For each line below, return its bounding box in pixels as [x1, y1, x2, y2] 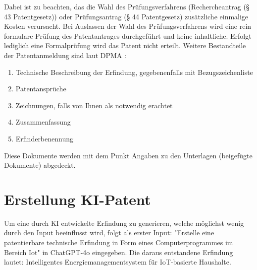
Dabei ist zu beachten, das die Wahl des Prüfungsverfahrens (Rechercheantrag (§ [4, 1, 250, 11]
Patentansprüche [15, 83, 66, 94]
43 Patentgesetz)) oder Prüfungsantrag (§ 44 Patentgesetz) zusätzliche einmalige [4, 11, 249, 21]
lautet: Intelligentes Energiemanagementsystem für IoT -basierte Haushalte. [4, 257, 231, 267]
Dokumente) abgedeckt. [4, 160, 76, 170]
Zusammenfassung [15, 117, 71, 127]
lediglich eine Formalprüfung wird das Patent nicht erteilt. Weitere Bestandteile [4, 40, 246, 51]
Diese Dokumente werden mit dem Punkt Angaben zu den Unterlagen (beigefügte [4, 150, 253, 160]
